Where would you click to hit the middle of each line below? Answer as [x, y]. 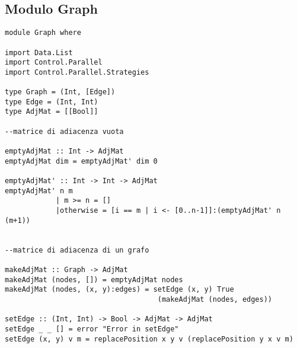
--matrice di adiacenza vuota [64, 131]
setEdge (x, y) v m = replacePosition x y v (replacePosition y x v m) [149, 339]
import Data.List [39, 52]
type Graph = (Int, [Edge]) [60, 92]
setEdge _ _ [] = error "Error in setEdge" [92, 329]
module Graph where [43, 33]
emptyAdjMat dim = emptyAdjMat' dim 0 [81, 161]
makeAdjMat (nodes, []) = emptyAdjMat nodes [94, 280]
